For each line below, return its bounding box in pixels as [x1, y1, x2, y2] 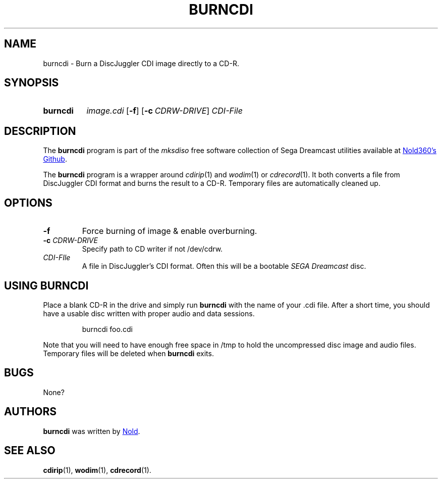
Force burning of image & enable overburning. [82, 226, 257, 236]
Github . [43, 155, 67, 164]
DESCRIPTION [4, 124, 76, 137]
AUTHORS [4, 405, 57, 418]
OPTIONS [4, 196, 52, 209]
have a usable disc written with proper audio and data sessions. [43, 309, 255, 318]
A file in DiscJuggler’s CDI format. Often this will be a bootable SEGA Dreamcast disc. [82, 262, 366, 271]
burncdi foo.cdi [82, 324, 133, 333]
